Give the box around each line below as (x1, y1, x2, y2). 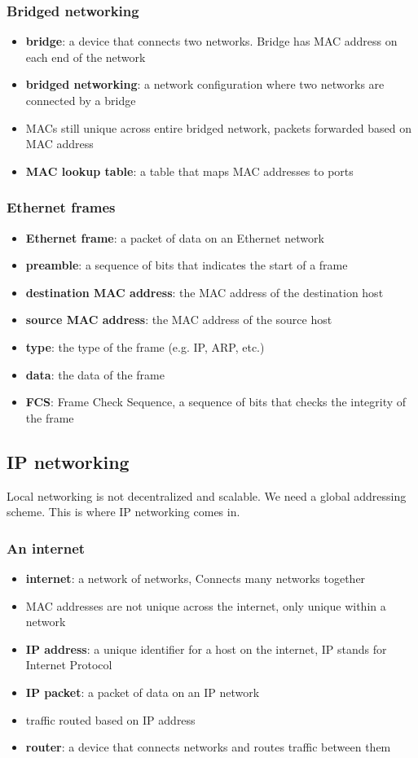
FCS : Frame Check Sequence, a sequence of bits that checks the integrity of (25, 393, 407, 410)
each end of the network (25, 48, 146, 65)
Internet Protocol (25, 656, 112, 673)
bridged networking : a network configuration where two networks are (25, 76, 385, 93)
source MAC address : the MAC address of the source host (25, 311, 332, 328)
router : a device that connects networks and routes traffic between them (25, 738, 391, 756)
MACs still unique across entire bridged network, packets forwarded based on (25, 119, 411, 136)
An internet (7, 537, 86, 558)
